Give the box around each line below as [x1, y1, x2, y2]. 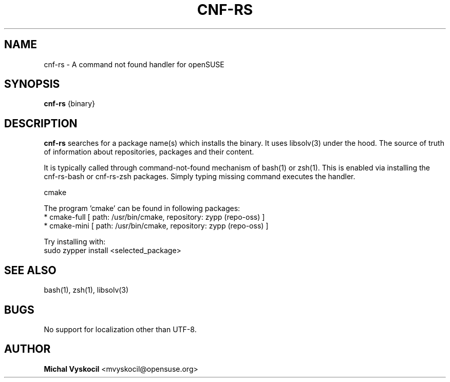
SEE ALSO [4, 263, 57, 277]
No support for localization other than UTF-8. [44, 324, 197, 334]
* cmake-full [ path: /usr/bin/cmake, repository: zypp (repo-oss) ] [44, 213, 265, 222]
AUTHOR [4, 342, 51, 356]
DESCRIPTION [4, 117, 78, 130]
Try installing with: [44, 237, 106, 246]
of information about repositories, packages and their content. [44, 147, 254, 157]
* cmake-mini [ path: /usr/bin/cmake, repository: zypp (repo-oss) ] [44, 221, 269, 231]
